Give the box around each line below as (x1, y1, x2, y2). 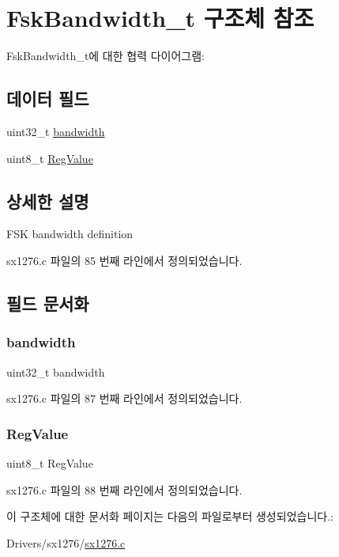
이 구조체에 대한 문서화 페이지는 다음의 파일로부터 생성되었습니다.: (6, 508, 333, 525)
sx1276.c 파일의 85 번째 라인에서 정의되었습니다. (6, 252, 243, 268)
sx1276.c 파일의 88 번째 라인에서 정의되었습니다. (6, 481, 243, 498)
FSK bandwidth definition (6, 225, 134, 242)
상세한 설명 (6, 188, 89, 213)
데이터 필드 (6, 86, 89, 111)
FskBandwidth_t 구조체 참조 (6, 2, 315, 34)
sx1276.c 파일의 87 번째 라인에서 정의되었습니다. (6, 390, 243, 407)
